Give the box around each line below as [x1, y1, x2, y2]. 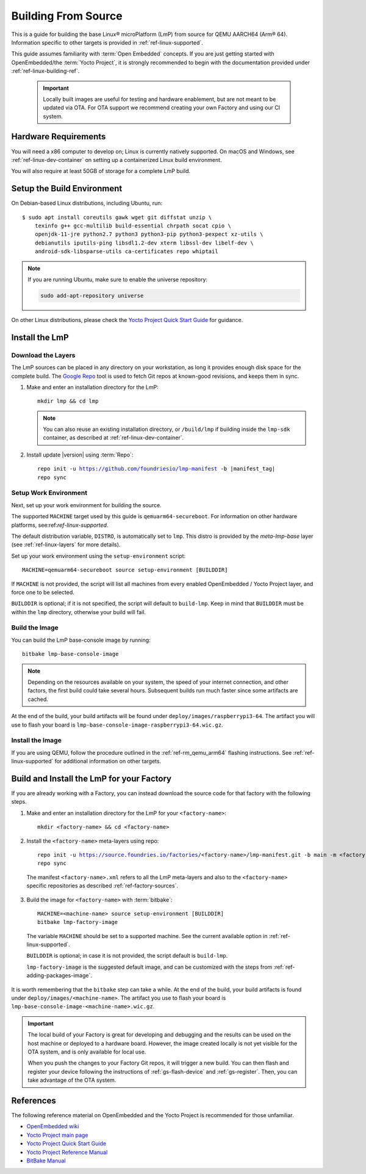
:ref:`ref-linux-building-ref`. [11, 67, 80, 75]
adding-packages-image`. [26, 972, 93, 979]
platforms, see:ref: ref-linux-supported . [11, 521, 109, 529]
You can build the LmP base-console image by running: [11, 636, 151, 644]
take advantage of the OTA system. [27, 1076, 117, 1084]
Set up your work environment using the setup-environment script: [11, 552, 186, 559]
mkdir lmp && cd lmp [37, 398, 99, 405]
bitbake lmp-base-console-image [22, 651, 119, 658]
